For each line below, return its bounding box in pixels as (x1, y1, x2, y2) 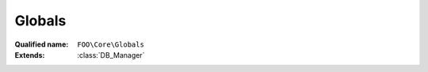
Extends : (14, 50, 45, 59)
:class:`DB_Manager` (77, 50, 145, 59)
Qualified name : (14, 40, 69, 49)
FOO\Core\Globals (77, 40, 144, 49)
